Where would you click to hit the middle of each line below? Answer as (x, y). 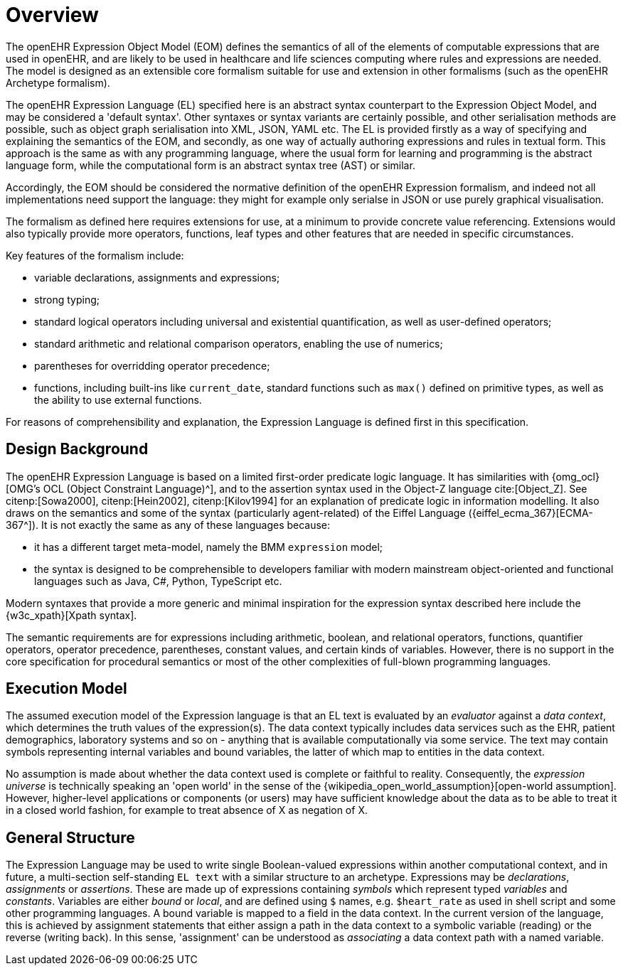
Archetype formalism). (58, 82)
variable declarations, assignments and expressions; (157, 277)
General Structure (70, 837)
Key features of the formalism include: (95, 255)
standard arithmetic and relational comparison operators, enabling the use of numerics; (239, 343)
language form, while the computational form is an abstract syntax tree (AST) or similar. (211, 165)
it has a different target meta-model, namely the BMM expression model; (209, 547)
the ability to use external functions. (118, 399)
